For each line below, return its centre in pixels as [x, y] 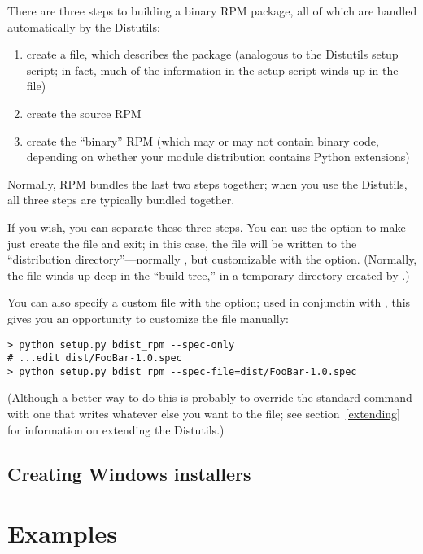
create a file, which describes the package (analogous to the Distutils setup [212, 54]
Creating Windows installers [129, 473]
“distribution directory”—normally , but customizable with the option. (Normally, [212, 259]
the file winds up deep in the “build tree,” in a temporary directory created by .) [209, 275]
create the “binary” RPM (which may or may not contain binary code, [203, 140]
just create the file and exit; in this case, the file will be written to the [182, 243]
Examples [62, 533]
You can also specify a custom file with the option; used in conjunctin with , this [209, 302]
